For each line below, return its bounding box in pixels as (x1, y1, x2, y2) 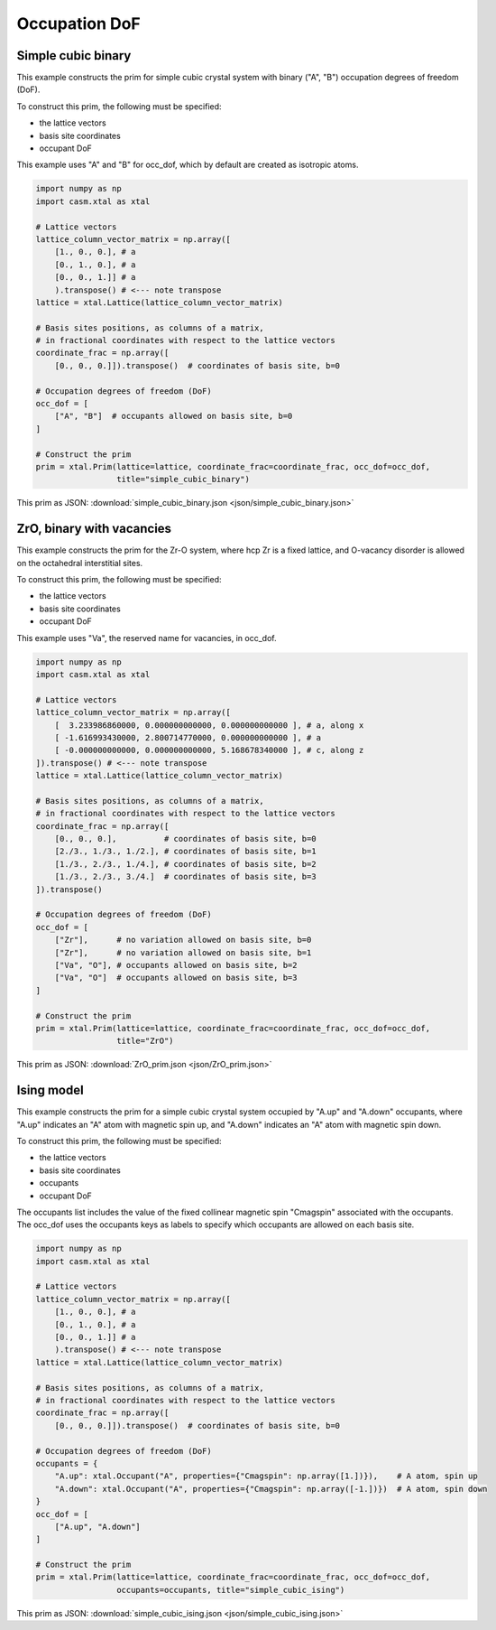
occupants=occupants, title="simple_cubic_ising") (115, 1585, 345, 1595)
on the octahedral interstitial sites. (16, 557, 143, 568)
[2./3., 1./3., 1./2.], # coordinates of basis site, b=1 (54, 846, 317, 857)
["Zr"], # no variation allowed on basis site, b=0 (54, 935, 312, 945)
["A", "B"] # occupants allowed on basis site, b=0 (54, 411, 293, 422)
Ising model (16, 1083, 85, 1098)
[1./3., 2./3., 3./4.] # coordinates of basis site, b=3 (54, 871, 317, 882)
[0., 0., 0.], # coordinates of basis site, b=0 (54, 834, 317, 844)
